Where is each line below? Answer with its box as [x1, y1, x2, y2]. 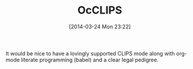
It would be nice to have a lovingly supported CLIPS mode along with [5, 50, 175, 57]
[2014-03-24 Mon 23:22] [69, 23, 131, 30]
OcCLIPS [77, 4, 122, 17]
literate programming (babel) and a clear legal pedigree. [21, 56, 159, 63]
